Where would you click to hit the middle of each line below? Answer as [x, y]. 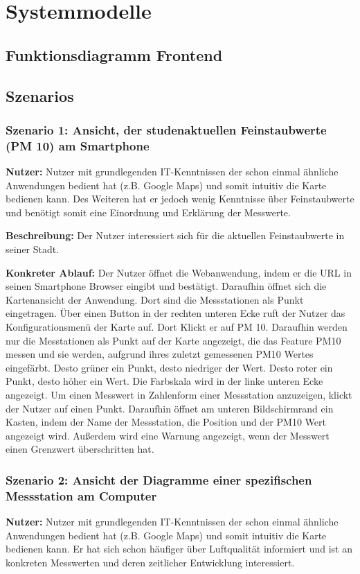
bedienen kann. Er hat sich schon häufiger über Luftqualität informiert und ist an [179, 549]
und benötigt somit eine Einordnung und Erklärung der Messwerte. [148, 212]
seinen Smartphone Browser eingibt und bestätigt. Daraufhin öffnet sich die [166, 286]
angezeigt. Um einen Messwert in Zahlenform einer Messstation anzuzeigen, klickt [179, 394]
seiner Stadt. [33, 249]
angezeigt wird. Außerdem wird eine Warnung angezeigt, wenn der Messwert [168, 435]
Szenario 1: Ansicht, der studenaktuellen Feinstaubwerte [166, 129]
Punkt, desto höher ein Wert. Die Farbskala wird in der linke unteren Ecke [164, 381]
